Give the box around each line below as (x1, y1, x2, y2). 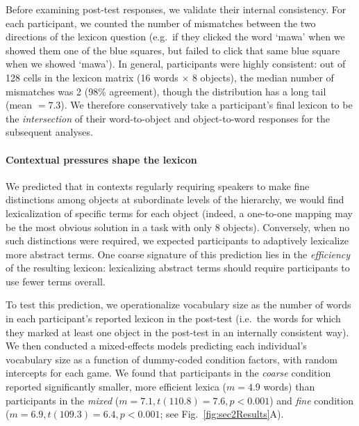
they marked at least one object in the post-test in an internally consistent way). (6, 324, 349, 339)
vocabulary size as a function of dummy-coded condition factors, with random (6, 352, 337, 366)
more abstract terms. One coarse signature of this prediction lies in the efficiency (6, 246, 351, 261)
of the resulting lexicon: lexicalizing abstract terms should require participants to (6, 260, 350, 275)
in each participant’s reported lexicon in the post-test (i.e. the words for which (6, 311, 341, 326)
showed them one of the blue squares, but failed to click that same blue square (6, 42, 340, 57)
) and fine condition (269, 393, 354, 407)
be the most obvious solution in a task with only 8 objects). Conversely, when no (6, 219, 350, 234)
